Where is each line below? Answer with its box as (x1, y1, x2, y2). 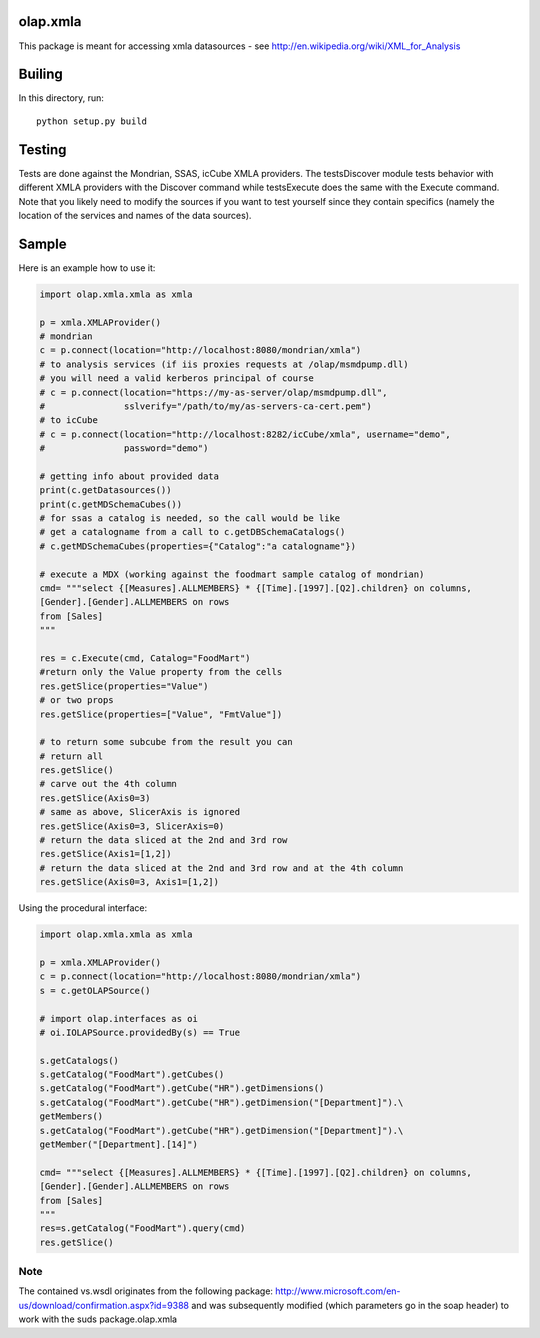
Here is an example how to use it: (18, 261, 156, 274)
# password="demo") (39, 443, 209, 454)
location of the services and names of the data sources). (18, 209, 252, 221)
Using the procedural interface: (18, 902, 148, 914)
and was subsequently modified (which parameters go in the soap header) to (191, 1299, 510, 1311)
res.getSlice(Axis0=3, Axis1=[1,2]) (39, 876, 220, 888)
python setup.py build (36, 115, 148, 127)
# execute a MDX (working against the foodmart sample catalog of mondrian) (39, 568, 425, 580)
